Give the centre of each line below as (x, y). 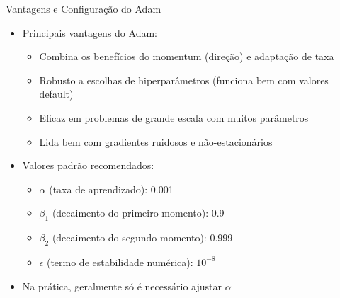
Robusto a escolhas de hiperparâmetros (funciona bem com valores (184, 80)
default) (56, 94)
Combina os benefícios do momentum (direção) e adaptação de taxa (187, 56)
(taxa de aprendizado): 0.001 (111, 189)
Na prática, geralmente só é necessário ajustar (122, 286)
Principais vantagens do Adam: (90, 32)
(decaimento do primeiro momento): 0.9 (138, 213)
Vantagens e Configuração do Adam (84, 8)
